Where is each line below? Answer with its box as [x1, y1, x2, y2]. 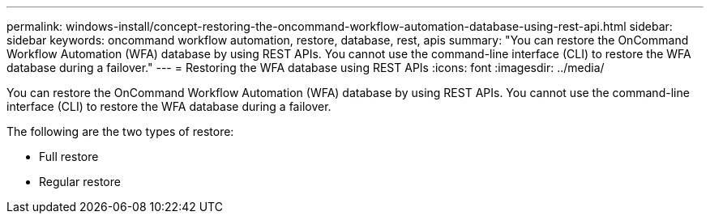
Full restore [39, 150, 99, 163]
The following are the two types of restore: [6, 125, 234, 138]
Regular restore [39, 175, 121, 188]
